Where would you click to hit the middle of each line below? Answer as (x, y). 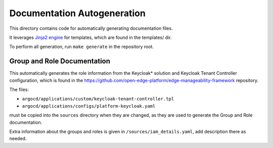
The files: (19, 90)
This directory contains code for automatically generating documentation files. (91, 28)
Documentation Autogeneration (78, 13)
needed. (18, 138)
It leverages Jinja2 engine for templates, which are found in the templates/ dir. (90, 37)
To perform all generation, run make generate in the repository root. (82, 47)
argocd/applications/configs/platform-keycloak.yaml (89, 106)
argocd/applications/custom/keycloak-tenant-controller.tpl (98, 99)
